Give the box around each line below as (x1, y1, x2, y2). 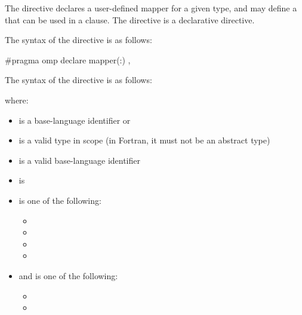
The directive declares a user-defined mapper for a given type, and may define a (5, 2, 297, 14)
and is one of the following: (19, 269, 118, 282)
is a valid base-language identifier (19, 154, 140, 166)
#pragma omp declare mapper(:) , (5, 53, 131, 66)
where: (5, 93, 29, 106)
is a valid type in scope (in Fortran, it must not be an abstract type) (19, 134, 270, 146)
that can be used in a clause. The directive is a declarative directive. (5, 13, 255, 26)
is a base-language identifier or (19, 114, 131, 126)
